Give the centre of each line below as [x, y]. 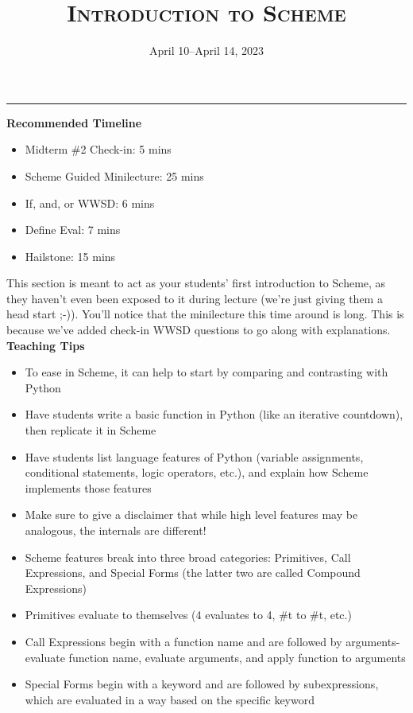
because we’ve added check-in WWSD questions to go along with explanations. [199, 330]
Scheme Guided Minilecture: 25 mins [114, 175]
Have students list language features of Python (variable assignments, [194, 456]
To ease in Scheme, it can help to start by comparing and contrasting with [206, 372]
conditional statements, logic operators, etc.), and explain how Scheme [197, 472]
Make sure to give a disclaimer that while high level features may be [191, 514]
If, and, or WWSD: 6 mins [90, 203]
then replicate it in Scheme [91, 430]
